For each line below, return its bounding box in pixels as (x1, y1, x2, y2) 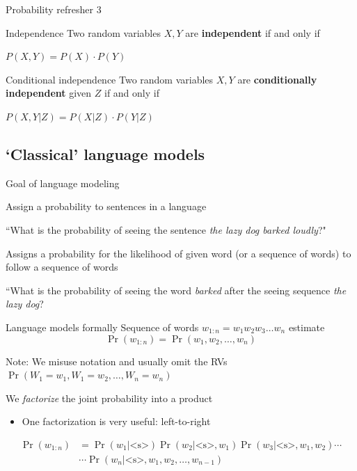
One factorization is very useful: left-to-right (22, 414, 211, 429)
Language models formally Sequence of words (6, 319, 199, 334)
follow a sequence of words (6, 260, 118, 274)
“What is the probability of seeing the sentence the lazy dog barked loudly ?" (6, 222, 326, 237)
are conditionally (237, 72, 317, 86)
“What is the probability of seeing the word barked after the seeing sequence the (6, 282, 347, 297)
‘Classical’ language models (6, 143, 205, 164)
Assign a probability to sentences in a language (6, 199, 207, 214)
